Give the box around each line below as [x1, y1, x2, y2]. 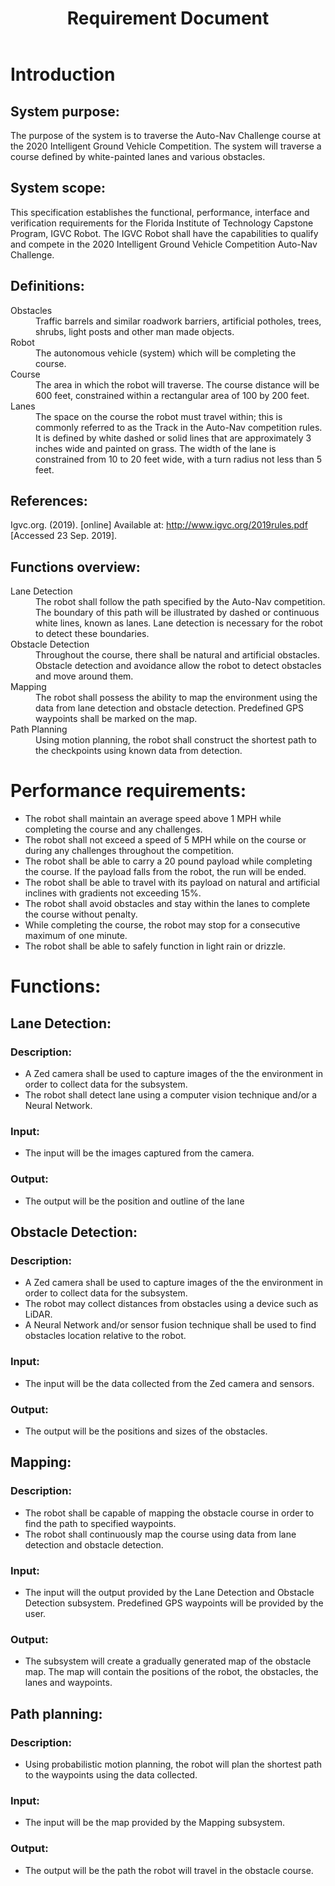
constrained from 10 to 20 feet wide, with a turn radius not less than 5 [35, 453, 323, 465]
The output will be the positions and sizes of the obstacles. [24, 1425, 268, 1437]
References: [10, 493, 88, 510]
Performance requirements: [10, 780, 247, 802]
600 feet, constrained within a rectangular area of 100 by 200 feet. [35, 389, 310, 401]
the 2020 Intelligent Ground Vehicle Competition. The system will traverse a [10, 140, 322, 152]
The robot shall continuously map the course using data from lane [24, 1528, 297, 1540]
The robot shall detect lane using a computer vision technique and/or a [24, 1089, 318, 1101]
